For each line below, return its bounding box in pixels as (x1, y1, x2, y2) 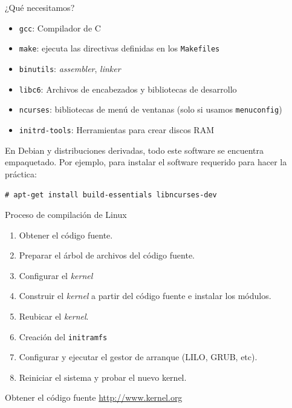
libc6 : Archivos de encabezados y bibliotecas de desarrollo (19, 82, 237, 95)
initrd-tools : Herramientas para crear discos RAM (19, 123, 214, 136)
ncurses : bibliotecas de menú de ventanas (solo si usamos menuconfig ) (19, 103, 282, 116)
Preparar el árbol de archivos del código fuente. (19, 249, 195, 262)
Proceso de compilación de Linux (5, 208, 127, 220)
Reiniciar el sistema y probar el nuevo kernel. (19, 370, 187, 383)
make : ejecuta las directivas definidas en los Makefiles (19, 42, 220, 54)
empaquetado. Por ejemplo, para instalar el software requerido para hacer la (5, 156, 287, 168)
